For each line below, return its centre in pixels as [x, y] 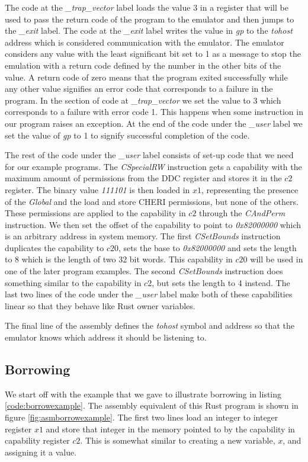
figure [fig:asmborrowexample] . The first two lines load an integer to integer [142, 417]
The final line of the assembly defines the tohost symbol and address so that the [150, 325]
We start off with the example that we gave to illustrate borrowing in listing [143, 394]
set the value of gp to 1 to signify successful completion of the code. [127, 135]
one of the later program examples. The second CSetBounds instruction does [144, 271]
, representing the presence [250, 189]
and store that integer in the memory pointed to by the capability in [170, 429]
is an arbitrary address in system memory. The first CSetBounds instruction [143, 236]
